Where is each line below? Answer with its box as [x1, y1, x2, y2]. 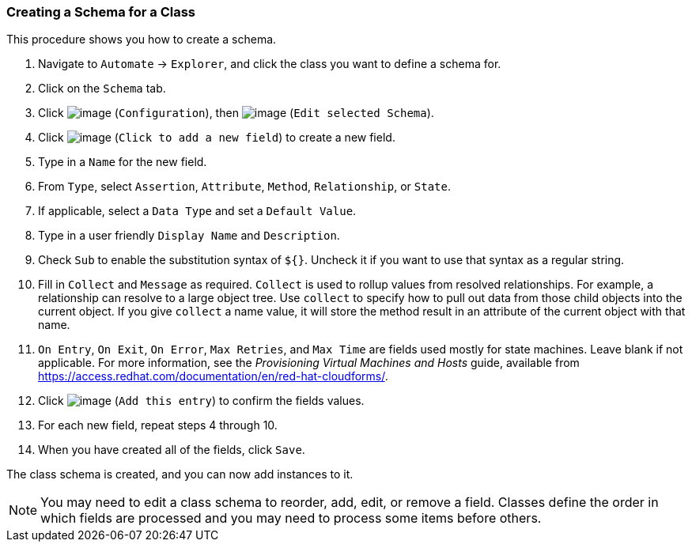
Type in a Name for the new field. [38, 155, 207, 169]
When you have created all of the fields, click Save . [38, 443, 305, 457]
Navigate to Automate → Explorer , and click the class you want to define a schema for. [38, 57, 501, 71]
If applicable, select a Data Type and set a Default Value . [38, 204, 357, 218]
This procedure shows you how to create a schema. [6, 32, 277, 47]
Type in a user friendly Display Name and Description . [38, 229, 340, 243]
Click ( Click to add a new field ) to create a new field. [38, 130, 395, 145]
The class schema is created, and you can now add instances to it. [6, 467, 354, 482]
